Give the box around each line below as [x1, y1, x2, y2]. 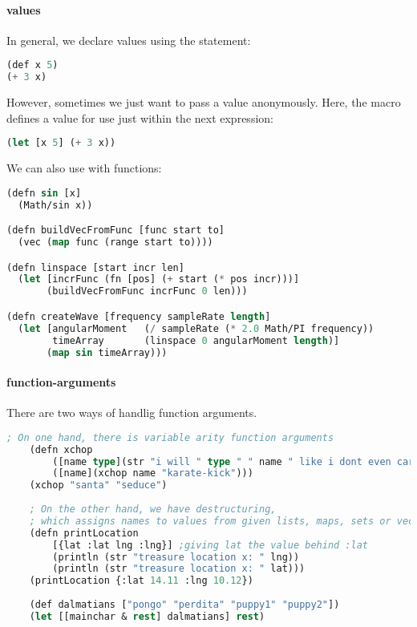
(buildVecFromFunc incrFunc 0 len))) [47, 285, 248, 297]
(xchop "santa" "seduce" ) [29, 479, 168, 491]
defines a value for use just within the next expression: [6, 109, 273, 126]
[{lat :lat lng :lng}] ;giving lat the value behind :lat [52, 539, 369, 551]
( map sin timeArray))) [47, 346, 168, 358]
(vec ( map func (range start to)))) [18, 237, 213, 249]
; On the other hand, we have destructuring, [29, 504, 277, 516]
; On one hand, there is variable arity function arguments [6, 431, 334, 443]
